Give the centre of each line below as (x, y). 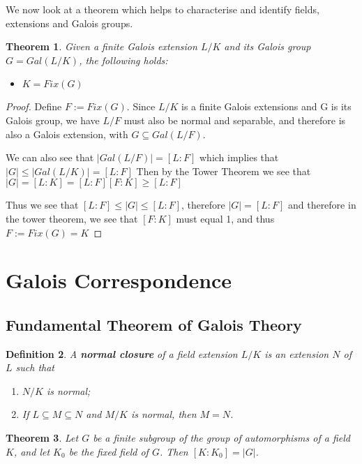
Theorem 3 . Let (42, 438)
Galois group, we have (53, 120)
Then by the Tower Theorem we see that (224, 171)
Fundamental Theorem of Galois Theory (154, 324)
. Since (141, 106)
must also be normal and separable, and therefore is (235, 120)
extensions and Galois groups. (69, 23)
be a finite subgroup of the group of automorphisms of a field (221, 438)
